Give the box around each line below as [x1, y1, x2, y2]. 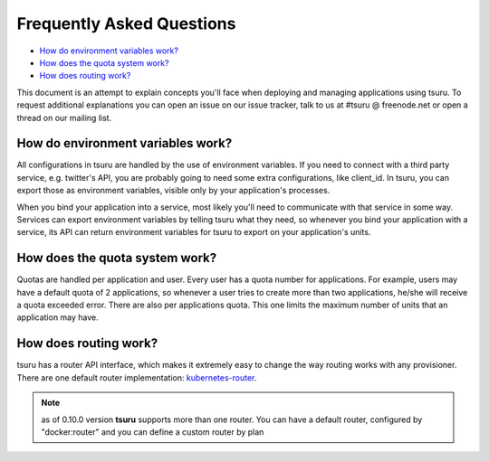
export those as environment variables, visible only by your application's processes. [16, 185, 331, 196]
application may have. [16, 312, 99, 323]
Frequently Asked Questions [16, 14, 236, 33]
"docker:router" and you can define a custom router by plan [41, 426, 264, 437]
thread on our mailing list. [16, 112, 112, 123]
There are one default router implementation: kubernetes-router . [16, 372, 257, 383]
